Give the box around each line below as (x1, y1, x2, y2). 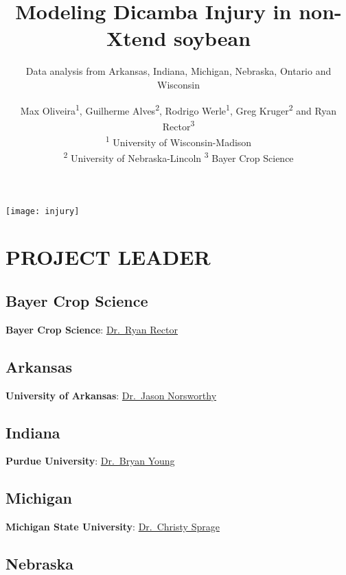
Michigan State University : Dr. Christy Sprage (5, 519, 220, 534)
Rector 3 (162, 117, 195, 133)
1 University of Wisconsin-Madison (105, 133, 252, 149)
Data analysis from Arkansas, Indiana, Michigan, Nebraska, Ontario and (25, 64, 332, 78)
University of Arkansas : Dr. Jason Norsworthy (5, 388, 217, 402)
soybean (174, 24, 251, 52)
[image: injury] (5, 206, 80, 216)
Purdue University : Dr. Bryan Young (5, 454, 175, 468)
